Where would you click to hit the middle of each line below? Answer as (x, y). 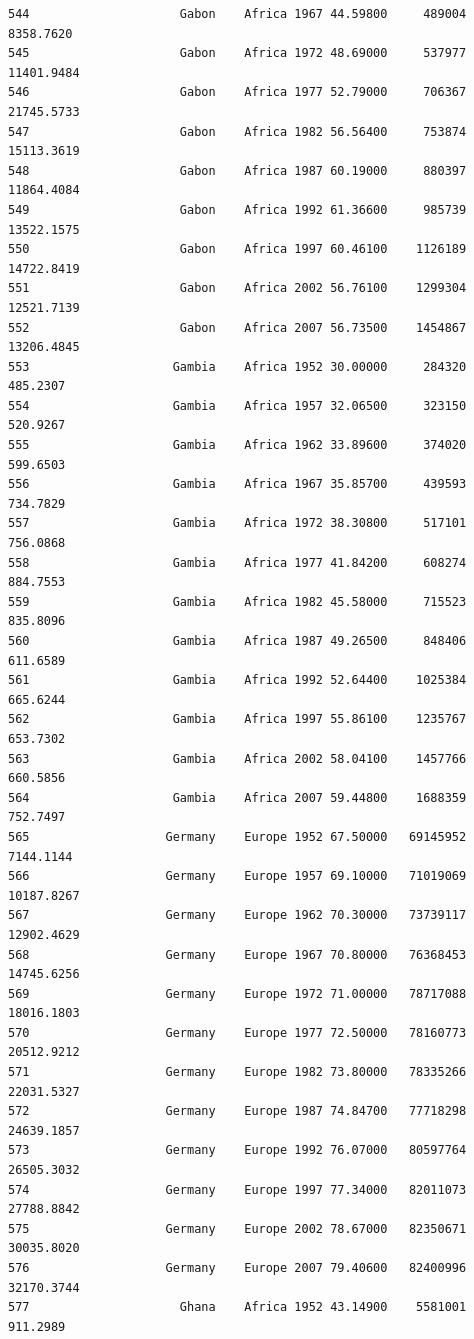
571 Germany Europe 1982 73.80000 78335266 (237, 1072)
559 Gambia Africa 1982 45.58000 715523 (237, 601)
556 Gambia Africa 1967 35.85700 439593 (237, 484)
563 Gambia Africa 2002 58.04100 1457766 (237, 758)
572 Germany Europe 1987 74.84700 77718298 (237, 1111)
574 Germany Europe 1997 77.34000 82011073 (237, 1189)
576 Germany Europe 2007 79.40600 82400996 (237, 1268)
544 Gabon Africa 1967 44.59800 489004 (237, 14)
